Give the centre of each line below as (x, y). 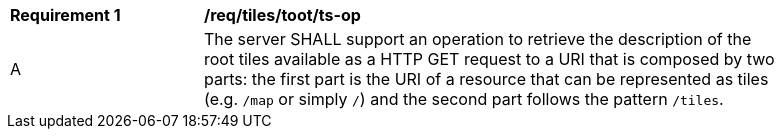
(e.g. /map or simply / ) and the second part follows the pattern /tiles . (464, 99)
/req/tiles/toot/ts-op (282, 15)
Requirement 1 (65, 15)
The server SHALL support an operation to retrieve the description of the (478, 39)
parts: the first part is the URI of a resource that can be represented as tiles (486, 79)
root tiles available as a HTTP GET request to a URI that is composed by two (489, 59)
